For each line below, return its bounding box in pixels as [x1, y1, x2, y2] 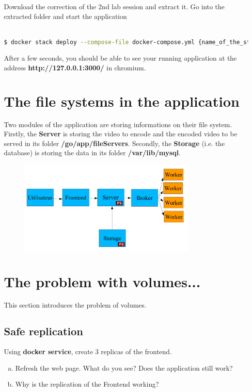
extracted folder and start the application [4, 11, 127, 21]
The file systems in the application [4, 91, 240, 111]
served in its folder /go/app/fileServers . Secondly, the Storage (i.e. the [4, 138, 225, 148]
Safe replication [4, 324, 83, 339]
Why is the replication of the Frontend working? [15, 379, 159, 389]
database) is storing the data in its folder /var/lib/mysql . [4, 147, 181, 158]
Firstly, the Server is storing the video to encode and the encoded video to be [4, 129, 237, 139]
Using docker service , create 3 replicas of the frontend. [4, 346, 172, 357]
